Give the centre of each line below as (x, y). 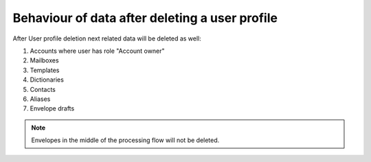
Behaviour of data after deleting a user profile (145, 18)
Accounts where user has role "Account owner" (97, 51)
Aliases (40, 99)
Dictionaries (47, 80)
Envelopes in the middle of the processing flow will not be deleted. (125, 140)
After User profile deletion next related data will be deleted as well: (107, 38)
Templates (45, 70)
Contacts (43, 89)
